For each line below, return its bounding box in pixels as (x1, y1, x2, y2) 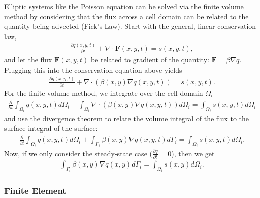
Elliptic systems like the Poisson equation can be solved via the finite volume (4, 1, 244, 11)
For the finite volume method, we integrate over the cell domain (4, 88, 203, 98)
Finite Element (4, 184, 67, 197)
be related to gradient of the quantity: (90, 54, 209, 65)
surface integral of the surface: (4, 123, 98, 134)
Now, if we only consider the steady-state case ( (4, 148, 152, 158)
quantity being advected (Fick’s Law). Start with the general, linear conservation (4, 21, 256, 31)
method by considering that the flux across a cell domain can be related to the (4, 11, 249, 21)
